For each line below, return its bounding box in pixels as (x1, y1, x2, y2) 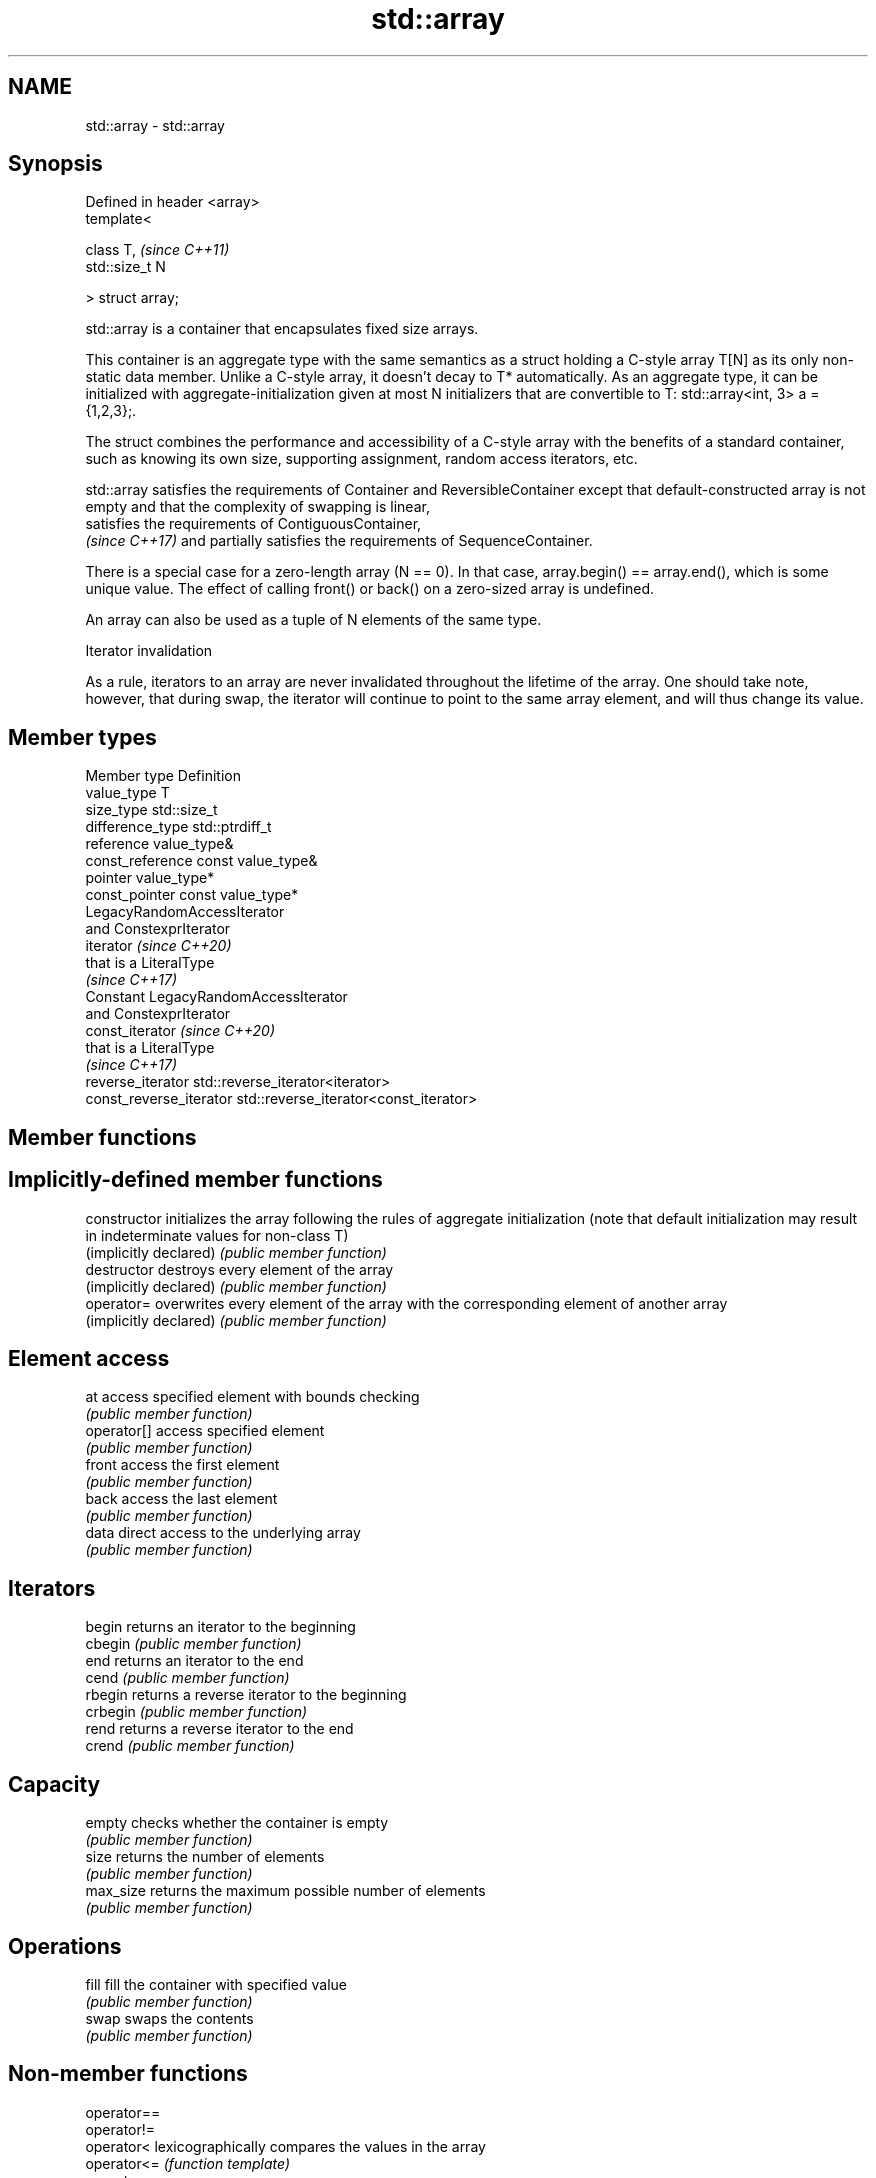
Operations (8, 1933, 122, 1959)
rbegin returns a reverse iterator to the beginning (85, 1686, 407, 1704)
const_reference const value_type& (85, 852, 318, 870)
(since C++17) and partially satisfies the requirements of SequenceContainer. (85, 532, 593, 550)
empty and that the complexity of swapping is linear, (85, 498, 430, 516)
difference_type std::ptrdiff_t (85, 818, 272, 836)
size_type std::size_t (85, 801, 218, 819)
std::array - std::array (85, 116, 225, 134)
